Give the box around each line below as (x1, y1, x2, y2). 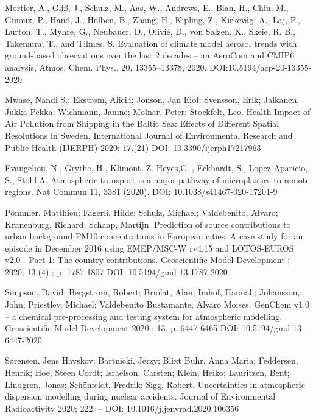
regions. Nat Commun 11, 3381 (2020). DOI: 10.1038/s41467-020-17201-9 (5, 185, 278, 198)
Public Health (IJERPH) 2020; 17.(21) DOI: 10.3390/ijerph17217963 (5, 141, 261, 153)
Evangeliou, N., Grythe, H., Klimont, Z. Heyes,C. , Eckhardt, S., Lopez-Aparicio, (5, 161, 308, 174)
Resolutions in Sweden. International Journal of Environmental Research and (5, 129, 293, 141)
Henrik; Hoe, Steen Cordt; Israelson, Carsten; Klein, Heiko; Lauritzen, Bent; (5, 366, 290, 379)
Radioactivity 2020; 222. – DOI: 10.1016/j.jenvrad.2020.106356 (5, 401, 239, 414)
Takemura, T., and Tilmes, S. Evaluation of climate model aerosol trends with (5, 37, 297, 49)
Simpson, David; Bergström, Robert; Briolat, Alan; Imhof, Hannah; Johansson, (5, 286, 300, 298)
